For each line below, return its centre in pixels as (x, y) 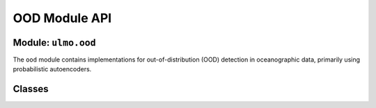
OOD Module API (62, 18)
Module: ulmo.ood (55, 43)
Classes (31, 89)
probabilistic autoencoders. (52, 69)
